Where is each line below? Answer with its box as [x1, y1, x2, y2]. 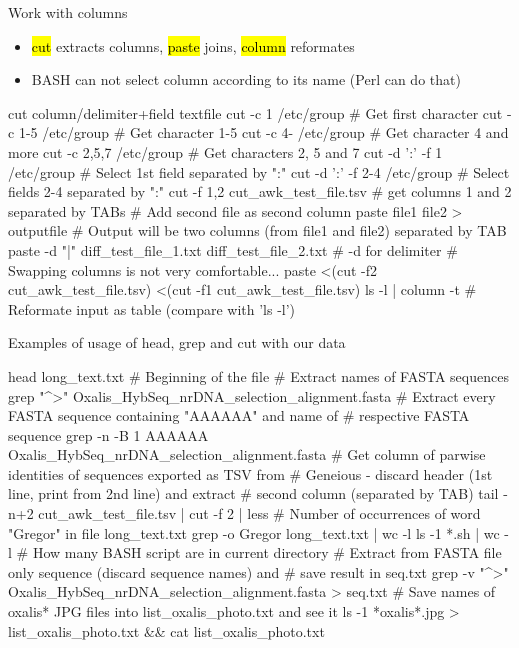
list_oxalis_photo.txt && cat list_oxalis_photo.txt [8, 620, 325, 641]
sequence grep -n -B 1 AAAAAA [8, 424, 209, 445]
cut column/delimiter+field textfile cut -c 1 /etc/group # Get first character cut [8, 102, 503, 123]
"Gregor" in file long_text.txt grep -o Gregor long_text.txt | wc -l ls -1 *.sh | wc [8, 522, 500, 543]
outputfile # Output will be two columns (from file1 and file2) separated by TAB [8, 220, 507, 241]
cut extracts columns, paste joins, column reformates [31, 35, 355, 56]
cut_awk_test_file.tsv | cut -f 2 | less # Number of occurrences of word [38, 503, 481, 524]
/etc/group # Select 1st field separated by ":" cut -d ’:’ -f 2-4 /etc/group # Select [8, 161, 510, 182]
